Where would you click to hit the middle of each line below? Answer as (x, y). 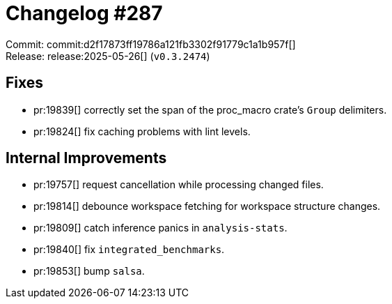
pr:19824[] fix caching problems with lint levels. (142, 131)
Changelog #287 (84, 13)
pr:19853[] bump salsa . (89, 271)
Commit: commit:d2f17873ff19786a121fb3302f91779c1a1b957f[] (151, 44)
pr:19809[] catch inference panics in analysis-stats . (160, 228)
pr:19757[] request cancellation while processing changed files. (179, 185)
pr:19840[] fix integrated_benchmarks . (129, 250)
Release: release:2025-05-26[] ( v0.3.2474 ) (108, 56)
